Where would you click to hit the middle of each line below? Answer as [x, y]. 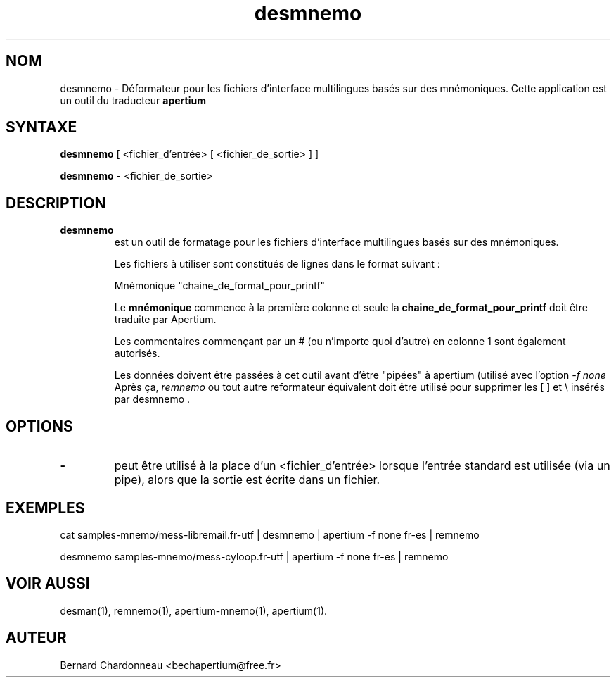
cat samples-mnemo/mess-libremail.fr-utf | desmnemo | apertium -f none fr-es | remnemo [270, 534]
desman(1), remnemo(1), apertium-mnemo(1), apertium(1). [194, 610]
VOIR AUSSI [48, 584]
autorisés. [137, 353]
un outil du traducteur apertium [133, 100]
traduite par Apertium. [165, 320]
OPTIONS [39, 426]
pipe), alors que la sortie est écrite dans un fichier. [247, 480]
